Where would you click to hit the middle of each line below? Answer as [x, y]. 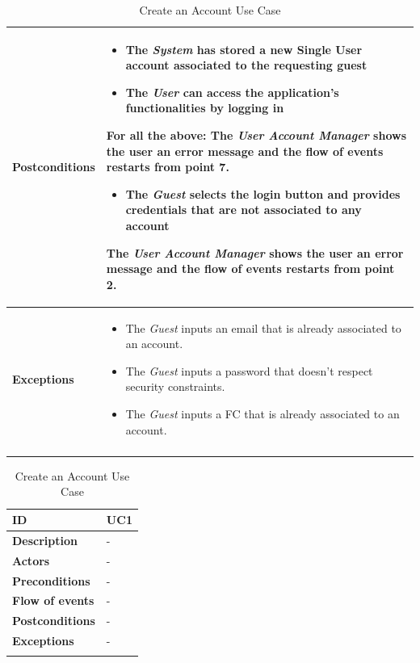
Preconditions [51, 580]
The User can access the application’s [232, 92]
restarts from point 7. [168, 167]
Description [45, 540]
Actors [31, 560]
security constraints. [175, 386]
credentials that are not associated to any [244, 210]
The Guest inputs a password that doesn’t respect [249, 370]
